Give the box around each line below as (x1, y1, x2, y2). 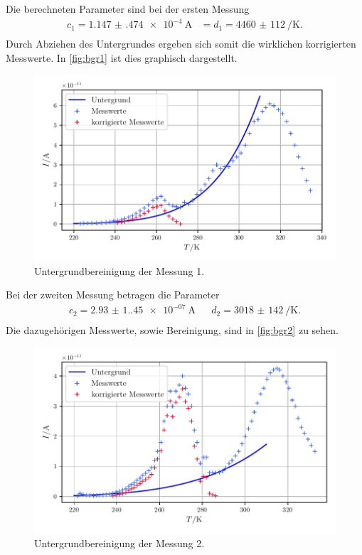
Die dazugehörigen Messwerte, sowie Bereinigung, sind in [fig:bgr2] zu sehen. (6, 322, 339, 337)
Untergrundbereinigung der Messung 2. (34, 535, 205, 550)
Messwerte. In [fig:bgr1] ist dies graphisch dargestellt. (6, 50, 238, 65)
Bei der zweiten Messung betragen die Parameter (6, 287, 220, 302)
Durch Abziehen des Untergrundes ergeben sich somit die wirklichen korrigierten (6, 36, 356, 51)
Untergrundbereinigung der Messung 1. (34, 263, 205, 278)
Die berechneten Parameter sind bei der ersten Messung (6, 1, 250, 16)
